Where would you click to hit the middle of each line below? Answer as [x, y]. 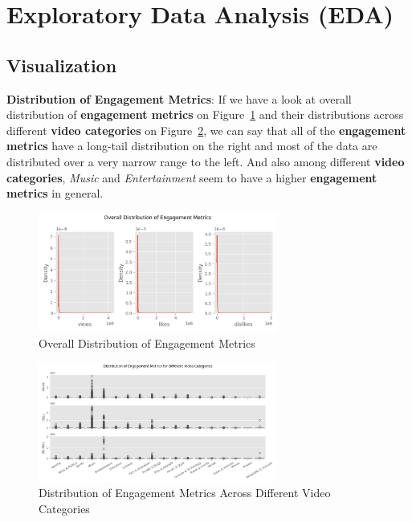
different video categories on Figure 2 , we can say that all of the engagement [206, 130]
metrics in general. [55, 193]
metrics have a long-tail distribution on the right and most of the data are [192, 146]
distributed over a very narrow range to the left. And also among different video [206, 161]
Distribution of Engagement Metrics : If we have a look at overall [179, 98]
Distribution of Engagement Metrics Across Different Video [185, 493]
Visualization [62, 65]
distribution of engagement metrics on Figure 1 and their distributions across [205, 114]
